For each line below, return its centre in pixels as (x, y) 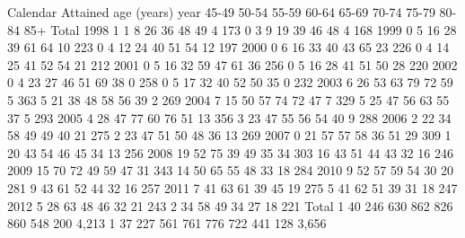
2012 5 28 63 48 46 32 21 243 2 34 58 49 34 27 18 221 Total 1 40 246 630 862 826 (230, 205)
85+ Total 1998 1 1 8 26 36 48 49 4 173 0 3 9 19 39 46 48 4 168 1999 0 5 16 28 (240, 29)
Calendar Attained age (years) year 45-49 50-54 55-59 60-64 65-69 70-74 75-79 (221, 12)
